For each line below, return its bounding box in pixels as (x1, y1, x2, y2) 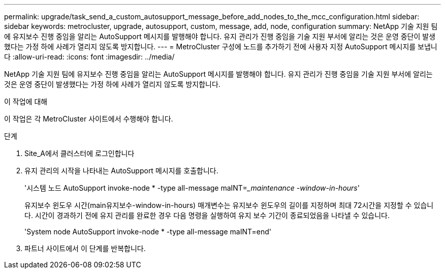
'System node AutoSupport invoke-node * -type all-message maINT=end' (24, 227, 272, 236)
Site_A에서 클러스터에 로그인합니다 (24, 149, 135, 158)
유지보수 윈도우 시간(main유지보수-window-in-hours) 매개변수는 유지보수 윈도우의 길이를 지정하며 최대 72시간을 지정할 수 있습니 (24, 201, 434, 209)
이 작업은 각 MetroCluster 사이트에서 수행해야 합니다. (4, 114, 173, 123)
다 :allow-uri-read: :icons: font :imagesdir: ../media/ (4, 52, 175, 61)
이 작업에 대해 (4, 97, 48, 106)
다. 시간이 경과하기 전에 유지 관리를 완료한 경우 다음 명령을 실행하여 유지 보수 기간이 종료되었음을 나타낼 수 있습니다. (24, 211, 390, 220)
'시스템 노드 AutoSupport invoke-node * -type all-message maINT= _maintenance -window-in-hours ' (24, 184, 360, 192)
